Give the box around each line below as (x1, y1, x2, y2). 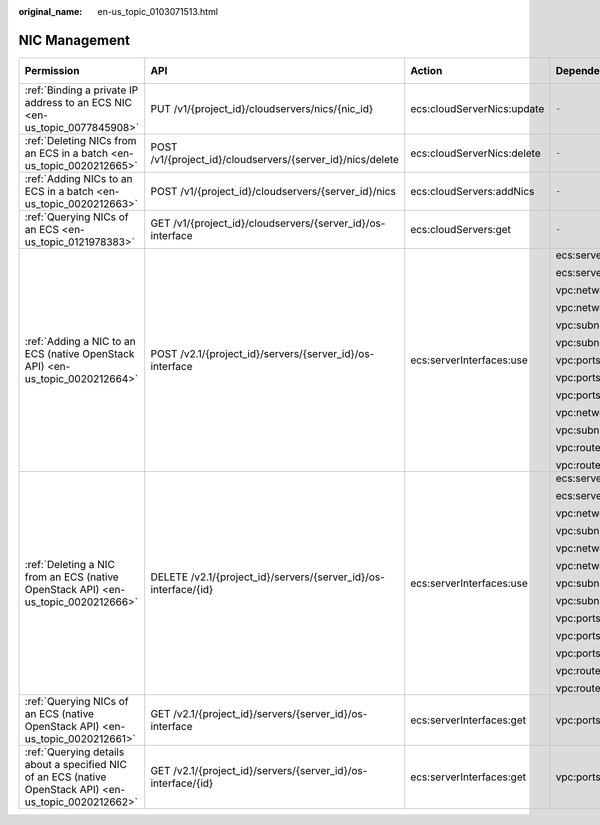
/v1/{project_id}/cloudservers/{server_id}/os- (173, 216, 386, 230)
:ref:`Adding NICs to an (24, 171, 133, 185)
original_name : (18, 6, 83, 17)
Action (410, 63, 443, 77)
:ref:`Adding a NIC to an (24, 334, 137, 348)
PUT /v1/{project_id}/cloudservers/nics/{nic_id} (150, 101, 374, 115)
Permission (24, 63, 80, 77)
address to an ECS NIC (24, 95, 133, 109)
